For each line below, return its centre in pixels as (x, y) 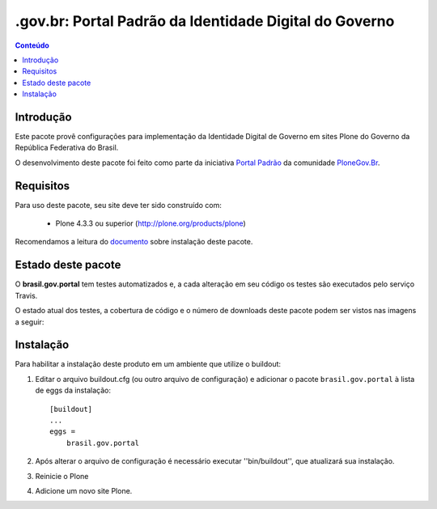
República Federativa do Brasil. (67, 148)
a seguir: (30, 322)
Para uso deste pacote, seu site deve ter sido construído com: (118, 205)
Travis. (26, 295)
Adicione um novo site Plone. (84, 490)
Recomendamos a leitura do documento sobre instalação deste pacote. (134, 242)
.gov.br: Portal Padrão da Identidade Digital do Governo (205, 21)
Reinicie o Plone (62, 476)
